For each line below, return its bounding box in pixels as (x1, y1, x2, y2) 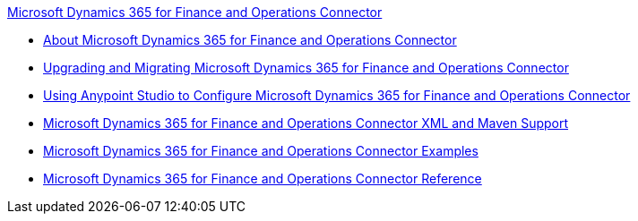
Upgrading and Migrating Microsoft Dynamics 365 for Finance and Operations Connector (43, 60, 569, 75)
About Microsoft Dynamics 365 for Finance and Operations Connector (43, 32, 457, 47)
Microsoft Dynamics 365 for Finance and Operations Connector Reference (43, 171, 482, 186)
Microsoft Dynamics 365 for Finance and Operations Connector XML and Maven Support (43, 115, 569, 131)
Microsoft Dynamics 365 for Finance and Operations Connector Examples (43, 143, 478, 158)
